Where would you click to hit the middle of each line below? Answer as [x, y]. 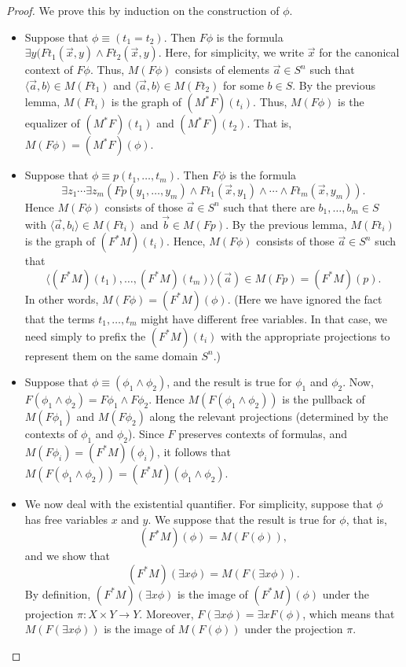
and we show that [67, 556]
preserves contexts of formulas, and [263, 434]
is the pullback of [324, 399]
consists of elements [222, 70]
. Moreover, [166, 613]
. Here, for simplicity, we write [231, 52]
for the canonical [359, 52]
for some [243, 85]
